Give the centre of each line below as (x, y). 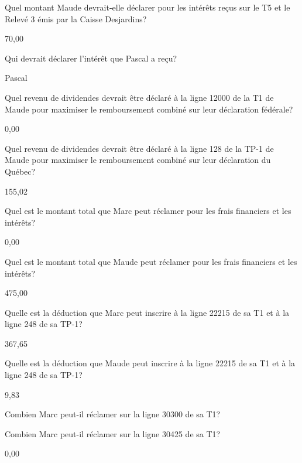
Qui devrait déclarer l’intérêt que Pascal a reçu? (91, 58)
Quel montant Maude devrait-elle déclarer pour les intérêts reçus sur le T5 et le (147, 7)
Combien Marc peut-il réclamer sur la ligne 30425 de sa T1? (113, 433)
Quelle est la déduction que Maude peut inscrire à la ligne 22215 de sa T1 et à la (150, 363)
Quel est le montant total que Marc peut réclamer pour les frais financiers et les (148, 211)
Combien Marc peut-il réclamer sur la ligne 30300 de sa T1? (113, 414)
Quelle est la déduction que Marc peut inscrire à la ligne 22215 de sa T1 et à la (147, 312)
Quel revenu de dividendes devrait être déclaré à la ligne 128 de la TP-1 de (139, 148)
